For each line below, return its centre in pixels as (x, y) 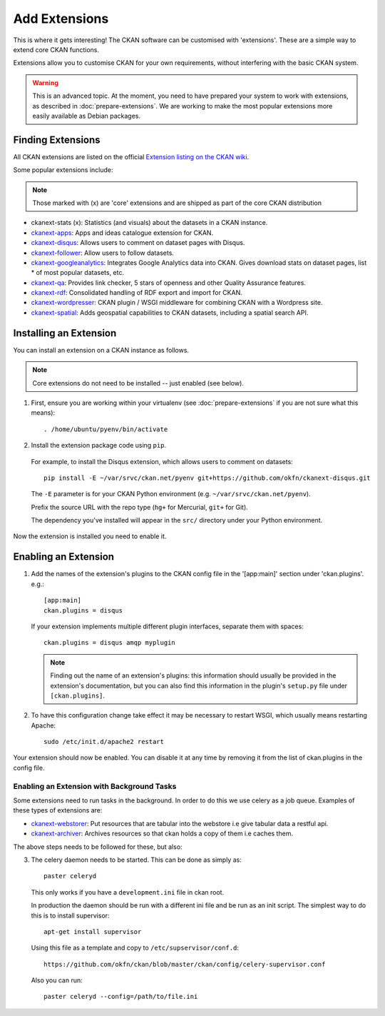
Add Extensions (61, 19)
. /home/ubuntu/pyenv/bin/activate (106, 429)
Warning (45, 83)
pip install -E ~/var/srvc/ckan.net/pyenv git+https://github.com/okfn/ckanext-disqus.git (207, 478)
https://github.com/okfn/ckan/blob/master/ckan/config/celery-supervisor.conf (185, 964)
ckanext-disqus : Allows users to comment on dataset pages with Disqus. (138, 243)
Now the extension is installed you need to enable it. (90, 536)
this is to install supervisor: (70, 915)
